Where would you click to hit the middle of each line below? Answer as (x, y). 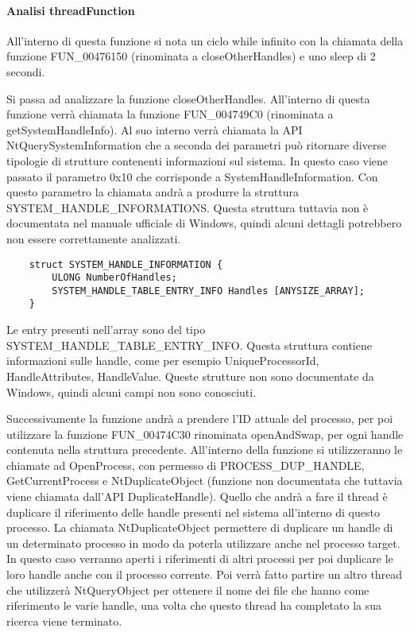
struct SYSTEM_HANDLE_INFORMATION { (126, 264)
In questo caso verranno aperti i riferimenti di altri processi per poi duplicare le (200, 558)
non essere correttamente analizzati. (94, 238)
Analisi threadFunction (71, 10)
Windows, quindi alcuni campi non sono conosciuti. (132, 392)
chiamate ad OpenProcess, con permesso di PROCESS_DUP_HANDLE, (186, 465)
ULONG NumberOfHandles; (114, 278)
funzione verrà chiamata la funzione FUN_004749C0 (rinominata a (170, 114)
